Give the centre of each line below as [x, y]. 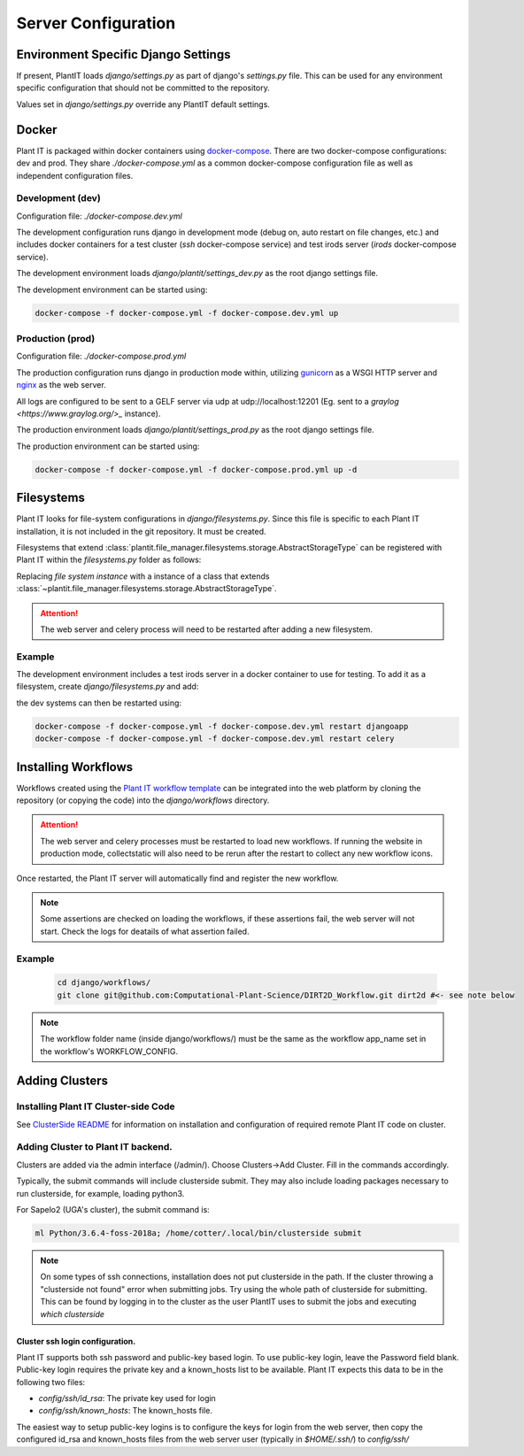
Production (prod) [56, 338]
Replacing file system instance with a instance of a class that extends [143, 576]
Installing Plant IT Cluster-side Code [96, 1106]
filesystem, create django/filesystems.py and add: [108, 687]
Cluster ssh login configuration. [76, 1341]
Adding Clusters [62, 1081]
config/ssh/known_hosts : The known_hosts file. [125, 1411]
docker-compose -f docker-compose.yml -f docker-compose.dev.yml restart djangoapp [222, 726]
